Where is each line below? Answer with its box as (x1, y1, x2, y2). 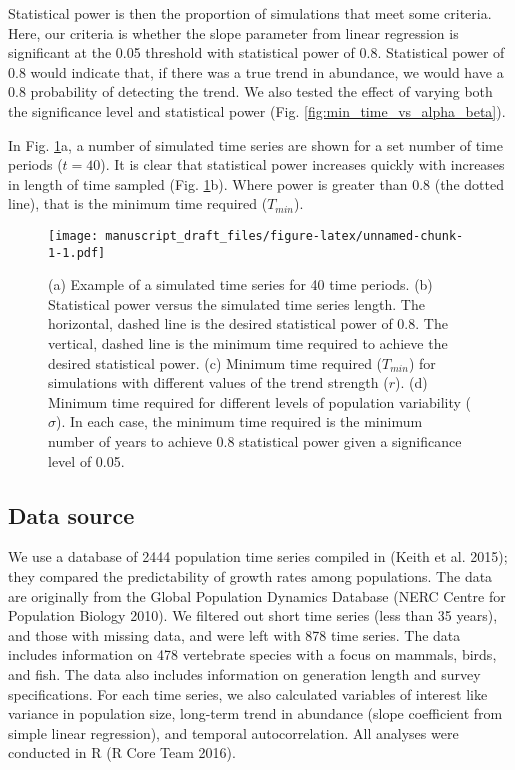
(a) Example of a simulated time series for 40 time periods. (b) (48, 274, 433, 295)
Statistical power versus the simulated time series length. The (48, 293, 425, 314)
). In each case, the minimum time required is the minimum (56, 411, 423, 432)
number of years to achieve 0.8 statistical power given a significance (48, 431, 462, 451)
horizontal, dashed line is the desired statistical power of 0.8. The (48, 313, 448, 334)
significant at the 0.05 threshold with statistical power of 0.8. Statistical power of (8, 42, 505, 63)
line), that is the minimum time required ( (8, 193, 268, 214)
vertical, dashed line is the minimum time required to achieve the (48, 333, 448, 354)
